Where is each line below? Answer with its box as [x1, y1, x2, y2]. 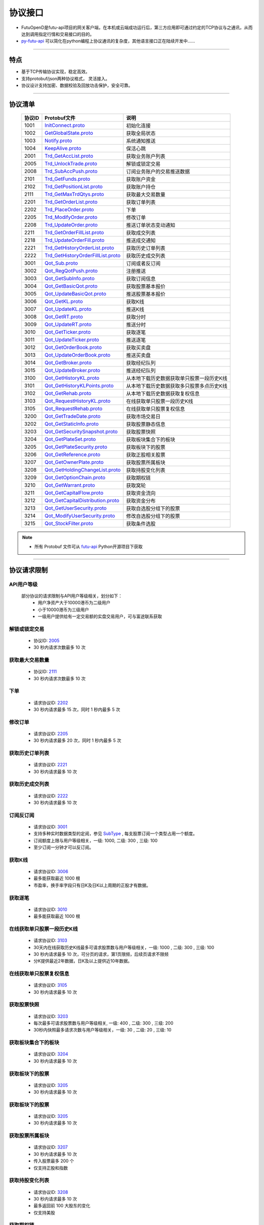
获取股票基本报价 [126, 283, 166, 290]
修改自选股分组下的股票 [126, 513, 180, 519]
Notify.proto [44, 137, 72, 144]
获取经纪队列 [126, 360, 156, 367]
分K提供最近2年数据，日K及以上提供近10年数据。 [33, 958, 132, 964]
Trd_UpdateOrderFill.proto [44, 237, 105, 244]
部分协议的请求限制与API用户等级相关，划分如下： [21, 593, 123, 599]
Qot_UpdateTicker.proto [44, 336, 100, 343]
